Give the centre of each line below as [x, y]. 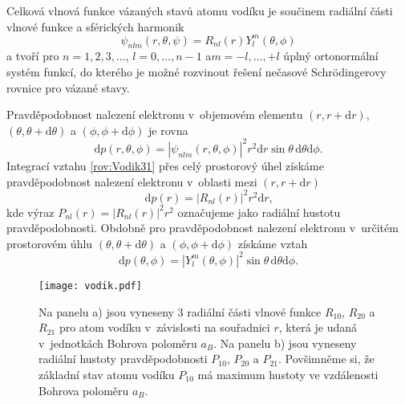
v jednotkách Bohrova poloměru [118, 343]
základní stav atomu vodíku [107, 374]
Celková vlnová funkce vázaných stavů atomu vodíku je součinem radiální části [200, 10]
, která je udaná [318, 327]
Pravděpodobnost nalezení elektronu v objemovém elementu [155, 114]
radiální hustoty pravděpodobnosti [123, 359]
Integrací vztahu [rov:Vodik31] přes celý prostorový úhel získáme [165, 165]
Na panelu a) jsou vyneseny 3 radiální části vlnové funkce [180, 311]
